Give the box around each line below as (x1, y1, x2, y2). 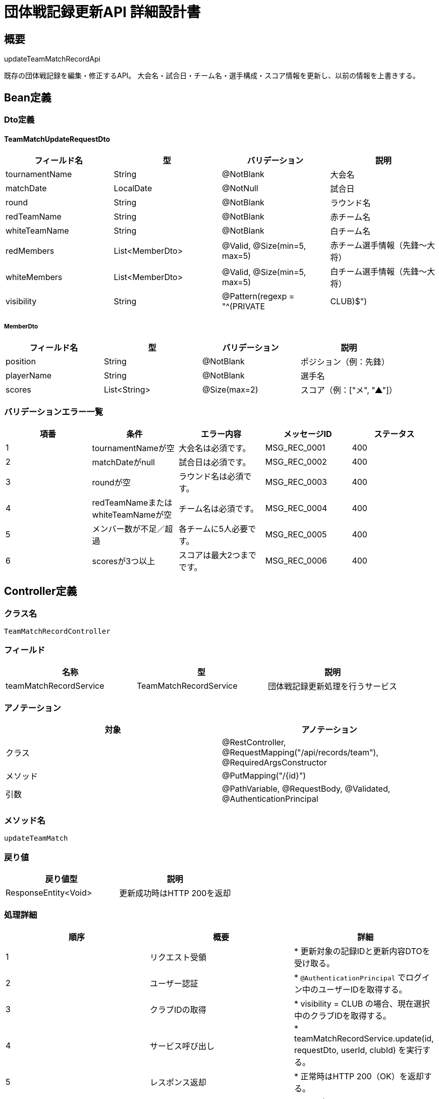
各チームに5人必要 (179, 523, 248, 534)
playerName (6, 370, 52, 381)
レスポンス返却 (149, 1077, 206, 1087)
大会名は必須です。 (179, 443, 251, 453)
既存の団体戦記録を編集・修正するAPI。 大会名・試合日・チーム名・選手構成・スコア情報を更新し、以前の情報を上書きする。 (4, 71, 420, 80)
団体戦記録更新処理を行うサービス (268, 681, 398, 691)
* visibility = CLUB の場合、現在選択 (294, 998, 430, 1009)
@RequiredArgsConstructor (222, 757, 327, 768)
